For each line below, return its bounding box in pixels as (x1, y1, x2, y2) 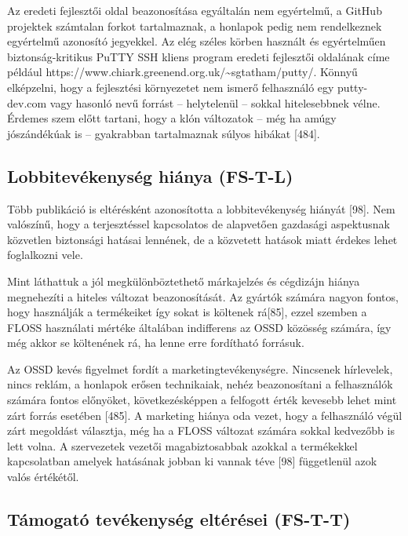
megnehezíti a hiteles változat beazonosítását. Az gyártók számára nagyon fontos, (7, 288, 399, 304)
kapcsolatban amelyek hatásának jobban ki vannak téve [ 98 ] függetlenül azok (7, 453, 377, 469)
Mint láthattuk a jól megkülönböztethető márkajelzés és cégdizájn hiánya (7, 272, 360, 289)
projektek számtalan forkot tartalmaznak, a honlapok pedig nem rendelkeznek (7, 17, 382, 34)
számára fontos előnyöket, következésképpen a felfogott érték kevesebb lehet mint (7, 392, 397, 408)
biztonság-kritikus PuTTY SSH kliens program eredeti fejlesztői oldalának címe (7, 48, 390, 64)
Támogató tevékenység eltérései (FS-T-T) (7, 507, 351, 531)
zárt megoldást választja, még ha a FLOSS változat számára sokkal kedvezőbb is (7, 422, 395, 439)
